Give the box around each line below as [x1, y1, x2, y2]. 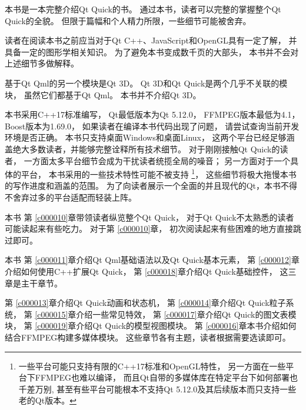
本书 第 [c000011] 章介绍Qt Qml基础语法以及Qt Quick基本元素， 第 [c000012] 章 [5, 254, 300, 266]
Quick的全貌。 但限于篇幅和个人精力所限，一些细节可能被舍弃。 [5, 14, 251, 26]
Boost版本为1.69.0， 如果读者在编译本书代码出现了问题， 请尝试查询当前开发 [5, 119, 300, 132]
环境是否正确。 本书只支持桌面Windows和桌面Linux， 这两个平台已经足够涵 [5, 131, 295, 144]
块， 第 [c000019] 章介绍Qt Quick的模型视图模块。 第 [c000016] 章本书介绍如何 [5, 319, 297, 332]
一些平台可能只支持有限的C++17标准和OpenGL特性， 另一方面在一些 [18, 359, 286, 372]
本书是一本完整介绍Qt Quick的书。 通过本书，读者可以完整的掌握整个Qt [5, 3, 281, 15]
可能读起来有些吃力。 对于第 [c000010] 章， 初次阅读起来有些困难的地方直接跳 [5, 222, 301, 235]
